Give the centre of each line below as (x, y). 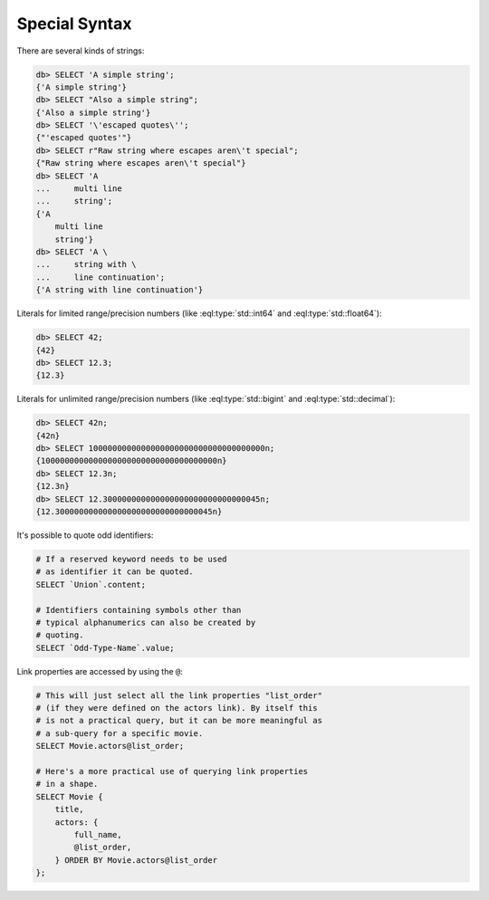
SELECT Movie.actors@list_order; (110, 746)
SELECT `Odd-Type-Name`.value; (105, 648)
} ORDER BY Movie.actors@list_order (136, 860)
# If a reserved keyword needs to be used (131, 559)
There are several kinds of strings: (81, 51)
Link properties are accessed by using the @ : (100, 671)
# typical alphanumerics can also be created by (146, 622)
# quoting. (60, 635)
